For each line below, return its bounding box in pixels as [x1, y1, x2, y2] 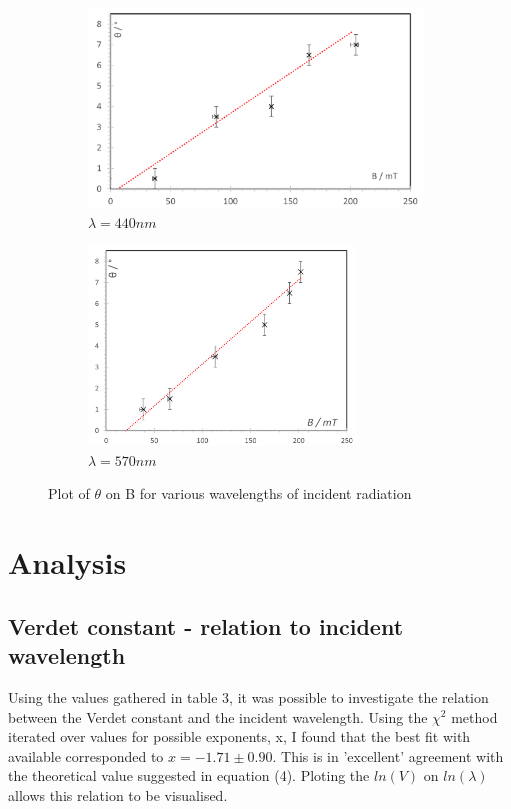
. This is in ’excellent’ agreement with [272, 745, 504, 766]
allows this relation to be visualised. [8, 784, 228, 805]
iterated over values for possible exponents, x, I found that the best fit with [8, 726, 471, 747]
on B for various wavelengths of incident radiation [105, 483, 412, 504]
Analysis [8, 542, 127, 583]
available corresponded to [8, 745, 164, 766]
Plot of [48, 483, 90, 504]
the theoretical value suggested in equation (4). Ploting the [8, 765, 370, 786]
